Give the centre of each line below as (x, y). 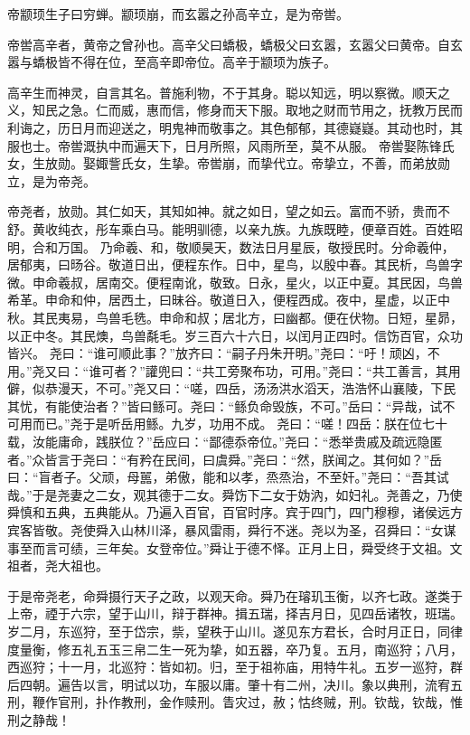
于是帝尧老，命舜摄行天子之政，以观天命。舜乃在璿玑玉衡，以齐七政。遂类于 (235, 595)
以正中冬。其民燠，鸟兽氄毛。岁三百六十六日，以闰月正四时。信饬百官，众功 (235, 335)
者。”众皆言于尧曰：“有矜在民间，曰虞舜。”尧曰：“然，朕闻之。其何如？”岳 (225, 459)
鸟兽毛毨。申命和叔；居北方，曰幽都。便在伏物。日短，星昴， (279, 317)
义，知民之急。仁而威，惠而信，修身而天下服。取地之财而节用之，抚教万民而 (235, 110)
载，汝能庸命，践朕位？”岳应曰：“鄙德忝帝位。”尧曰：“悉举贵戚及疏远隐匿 (225, 442)
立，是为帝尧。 (52, 180)
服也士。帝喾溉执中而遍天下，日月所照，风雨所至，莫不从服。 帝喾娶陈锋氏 (231, 145)
